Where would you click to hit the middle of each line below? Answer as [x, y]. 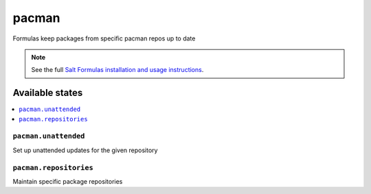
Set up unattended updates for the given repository [85, 150]
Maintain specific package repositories [68, 181]
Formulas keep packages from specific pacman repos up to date [104, 38]
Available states [48, 93]
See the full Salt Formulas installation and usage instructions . [117, 70]
